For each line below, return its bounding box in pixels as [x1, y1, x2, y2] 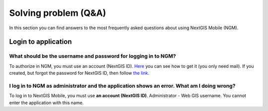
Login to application [9, 38, 72, 46]
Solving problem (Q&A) [9, 7, 106, 18]
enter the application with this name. [9, 100, 84, 106]
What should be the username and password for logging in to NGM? [9, 53, 176, 59]
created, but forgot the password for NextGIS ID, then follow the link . [9, 70, 149, 76]
